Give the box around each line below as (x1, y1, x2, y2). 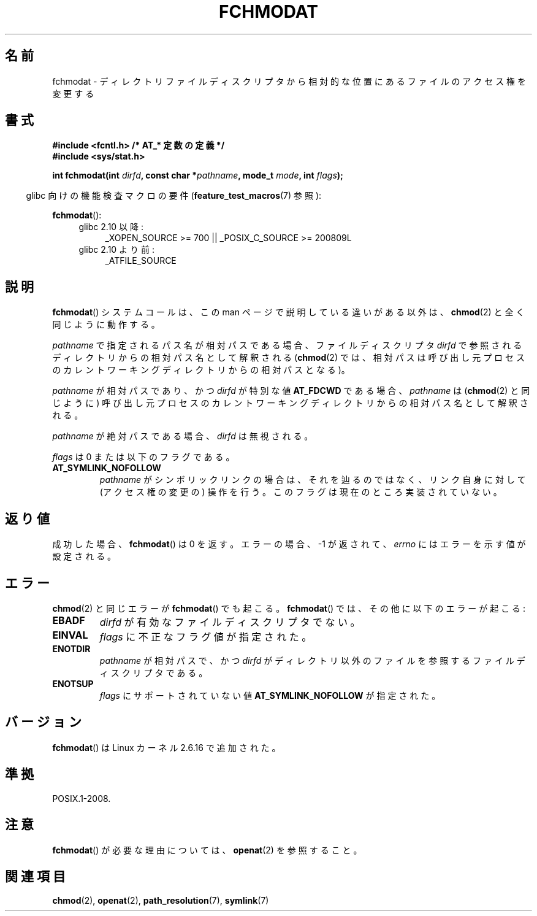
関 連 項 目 (5, 868, 66, 884)
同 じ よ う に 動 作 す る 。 (52, 319, 160, 330)
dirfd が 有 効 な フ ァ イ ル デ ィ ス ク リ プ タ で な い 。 (99, 615, 360, 628)
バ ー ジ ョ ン (5, 714, 82, 730)
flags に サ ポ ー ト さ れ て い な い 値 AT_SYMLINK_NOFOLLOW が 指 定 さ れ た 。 (99, 690, 441, 701)
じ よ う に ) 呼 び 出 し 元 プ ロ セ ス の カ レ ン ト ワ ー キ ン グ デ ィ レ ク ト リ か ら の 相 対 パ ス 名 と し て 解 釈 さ (52, 398, 528, 409)
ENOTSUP (52, 678, 94, 689)
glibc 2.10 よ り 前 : (78, 244, 154, 255)
